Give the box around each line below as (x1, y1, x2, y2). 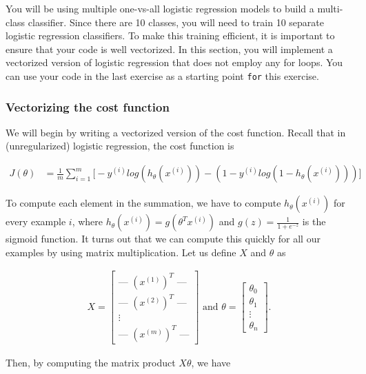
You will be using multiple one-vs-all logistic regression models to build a (6, 1, 314, 15)
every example (6, 214, 66, 229)
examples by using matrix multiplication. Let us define (6, 245, 236, 259)
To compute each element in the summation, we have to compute (6, 196, 281, 210)
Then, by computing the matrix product (6, 355, 176, 369)
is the (302, 214, 326, 229)
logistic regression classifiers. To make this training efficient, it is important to (6, 28, 335, 43)
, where (72, 214, 103, 229)
